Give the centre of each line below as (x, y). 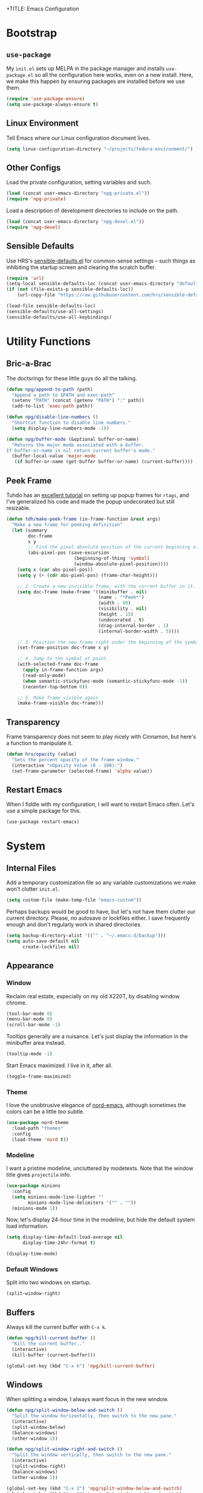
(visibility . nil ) (123, 609)
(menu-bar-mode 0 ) (29, 1019)
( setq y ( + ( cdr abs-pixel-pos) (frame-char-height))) (88, 575)
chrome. (17, 1003)
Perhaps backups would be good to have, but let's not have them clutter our (101, 912)
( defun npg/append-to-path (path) (50, 389)
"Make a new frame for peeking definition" (67, 525)
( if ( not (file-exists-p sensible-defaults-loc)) (70, 290)
